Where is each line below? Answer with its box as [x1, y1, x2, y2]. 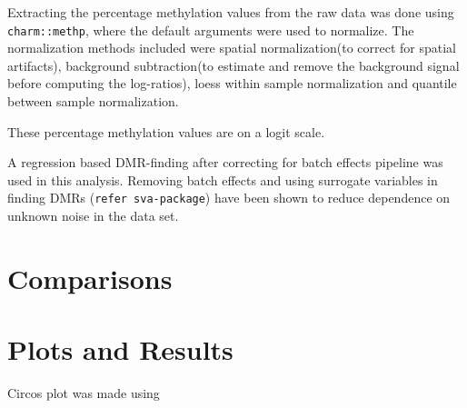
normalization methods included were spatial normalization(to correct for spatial [7, 38, 456, 57]
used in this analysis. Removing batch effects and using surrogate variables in [7, 170, 438, 189]
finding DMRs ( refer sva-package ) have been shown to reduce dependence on [7, 188, 451, 207]
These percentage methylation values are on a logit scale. [7, 122, 325, 141]
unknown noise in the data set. [7, 206, 179, 225]
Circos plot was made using [7, 383, 160, 403]
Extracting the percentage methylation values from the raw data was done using [7, 3, 454, 21]
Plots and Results [7, 331, 233, 368]
